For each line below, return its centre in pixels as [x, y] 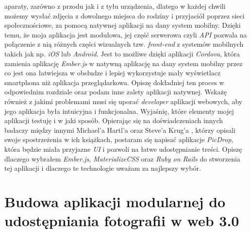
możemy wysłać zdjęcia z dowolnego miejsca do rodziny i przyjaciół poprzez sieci [125, 15]
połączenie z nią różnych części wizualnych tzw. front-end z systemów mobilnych [124, 44]
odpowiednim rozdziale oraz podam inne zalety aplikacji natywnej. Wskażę [116, 92]
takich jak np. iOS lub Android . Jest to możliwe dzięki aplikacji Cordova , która [122, 53]
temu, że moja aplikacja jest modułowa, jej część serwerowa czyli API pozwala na [126, 34]
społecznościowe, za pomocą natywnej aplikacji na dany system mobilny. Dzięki [123, 25]
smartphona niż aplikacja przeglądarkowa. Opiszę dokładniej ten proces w [114, 82]
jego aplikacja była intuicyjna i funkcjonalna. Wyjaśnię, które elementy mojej [119, 111]
